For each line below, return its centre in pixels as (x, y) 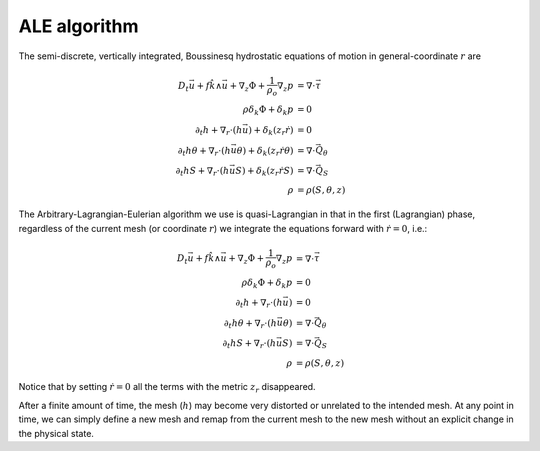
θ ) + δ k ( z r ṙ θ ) (265, 152)
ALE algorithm (78, 26)
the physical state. (56, 433)
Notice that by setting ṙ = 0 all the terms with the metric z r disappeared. (167, 388)
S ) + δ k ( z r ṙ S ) (264, 172)
